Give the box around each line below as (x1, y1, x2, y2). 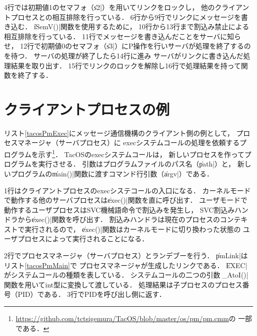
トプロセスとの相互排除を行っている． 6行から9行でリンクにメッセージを (4, 11, 241, 22)
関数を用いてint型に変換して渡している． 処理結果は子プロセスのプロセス (4, 279, 243, 289)
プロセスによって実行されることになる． (17, 233, 149, 244)
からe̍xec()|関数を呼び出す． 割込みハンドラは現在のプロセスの (17, 214, 220, 224)
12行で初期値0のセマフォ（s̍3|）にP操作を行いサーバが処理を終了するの (20, 41, 251, 51)
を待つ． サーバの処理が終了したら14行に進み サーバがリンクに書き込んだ (4, 50, 244, 60)
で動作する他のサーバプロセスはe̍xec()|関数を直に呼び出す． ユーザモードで (4, 195, 248, 205)
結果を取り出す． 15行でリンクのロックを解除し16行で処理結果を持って (10, 60, 241, 70)
